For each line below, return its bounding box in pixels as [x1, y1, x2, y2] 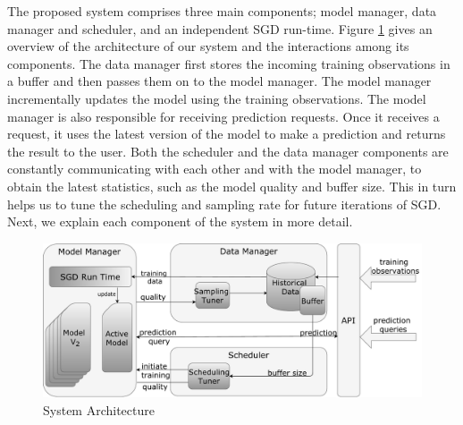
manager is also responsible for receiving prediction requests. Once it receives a [7, 106, 440, 125]
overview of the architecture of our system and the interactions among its [7, 37, 409, 55]
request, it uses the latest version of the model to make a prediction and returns [7, 124, 446, 143]
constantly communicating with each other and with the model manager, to [7, 159, 422, 178]
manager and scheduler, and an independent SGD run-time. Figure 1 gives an [7, 19, 433, 38]
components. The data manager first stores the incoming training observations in [7, 54, 450, 72]
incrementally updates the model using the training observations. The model [7, 89, 426, 107]
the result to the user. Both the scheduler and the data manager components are [7, 141, 449, 160]
